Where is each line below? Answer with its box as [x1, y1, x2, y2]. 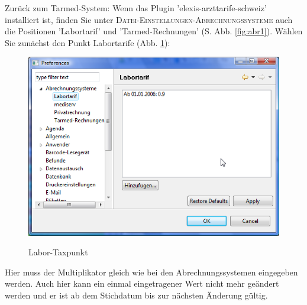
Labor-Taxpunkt [28, 246, 88, 258]
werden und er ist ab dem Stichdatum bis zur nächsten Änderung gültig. [5, 288, 268, 301]
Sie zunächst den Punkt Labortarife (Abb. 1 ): [5, 36, 170, 48]
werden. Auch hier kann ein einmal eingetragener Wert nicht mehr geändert [5, 277, 279, 290]
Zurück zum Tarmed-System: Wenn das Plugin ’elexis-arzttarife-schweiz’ [5, 2, 267, 14]
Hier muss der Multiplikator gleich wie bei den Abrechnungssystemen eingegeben [5, 265, 298, 278]
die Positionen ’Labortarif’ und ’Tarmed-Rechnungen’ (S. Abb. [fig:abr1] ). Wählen [5, 25, 303, 37]
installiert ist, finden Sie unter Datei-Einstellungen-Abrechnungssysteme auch [5, 13, 293, 25]
